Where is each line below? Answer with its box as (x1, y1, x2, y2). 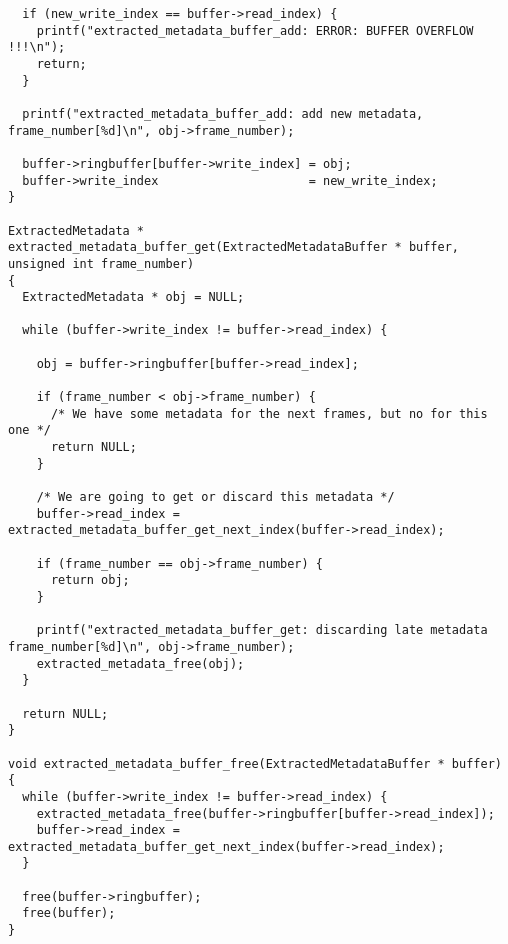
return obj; (50, 573, 130, 588)
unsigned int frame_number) (8, 256, 195, 271)
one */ (8, 423, 51, 438)
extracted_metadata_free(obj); (36, 656, 245, 671)
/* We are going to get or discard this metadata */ (36, 490, 395, 505)
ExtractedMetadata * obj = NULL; (22, 290, 245, 305)
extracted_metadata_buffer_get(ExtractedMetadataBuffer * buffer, (8, 240, 460, 255)
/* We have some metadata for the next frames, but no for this (50, 406, 488, 421)
